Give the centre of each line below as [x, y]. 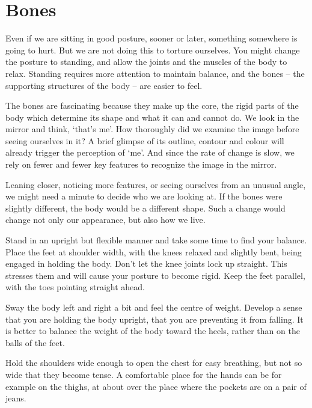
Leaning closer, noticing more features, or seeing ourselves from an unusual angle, [156, 184]
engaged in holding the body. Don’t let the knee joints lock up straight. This [146, 263]
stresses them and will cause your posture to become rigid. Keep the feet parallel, [155, 275]
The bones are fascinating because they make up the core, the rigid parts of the [152, 105]
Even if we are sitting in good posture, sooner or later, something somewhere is [151, 38]
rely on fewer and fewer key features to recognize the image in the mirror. [141, 164]
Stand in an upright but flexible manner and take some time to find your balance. [156, 240]
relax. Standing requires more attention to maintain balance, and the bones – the [155, 73]
